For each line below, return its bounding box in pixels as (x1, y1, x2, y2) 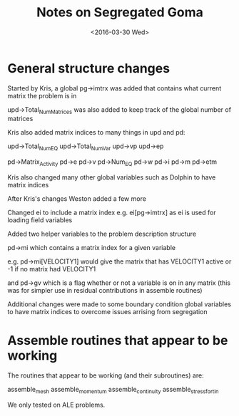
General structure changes (7, 60, 170, 76)
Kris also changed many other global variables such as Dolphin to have (7, 173, 216, 182)
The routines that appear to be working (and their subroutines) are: (7, 371, 205, 380)
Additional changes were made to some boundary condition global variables (7, 300, 232, 308)
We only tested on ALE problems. (7, 400, 106, 409)
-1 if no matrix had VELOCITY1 (7, 265, 96, 274)
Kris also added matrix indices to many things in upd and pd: (7, 128, 185, 137)
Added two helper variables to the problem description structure (7, 229, 197, 239)
